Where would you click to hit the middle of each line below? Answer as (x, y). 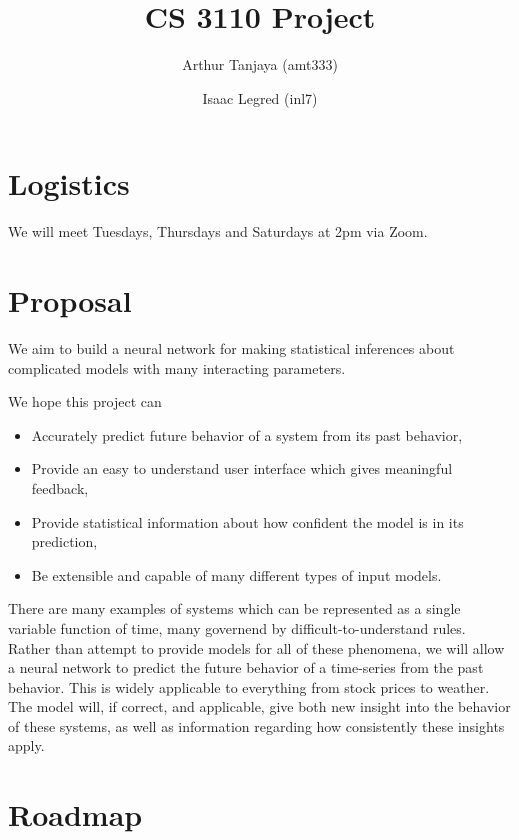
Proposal (70, 300)
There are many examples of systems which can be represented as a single (234, 608)
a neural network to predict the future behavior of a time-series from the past (246, 667)
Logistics (69, 183)
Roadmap (75, 814)
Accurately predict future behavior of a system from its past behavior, (247, 434)
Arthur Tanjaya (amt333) (260, 64)
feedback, (60, 487)
